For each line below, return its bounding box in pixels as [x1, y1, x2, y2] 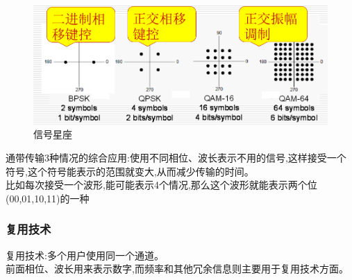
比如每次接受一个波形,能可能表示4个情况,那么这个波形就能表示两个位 [6, 177, 317, 192]
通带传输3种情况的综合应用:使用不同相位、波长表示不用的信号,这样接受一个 [6, 150, 346, 165]
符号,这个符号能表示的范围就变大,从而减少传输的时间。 [6, 164, 254, 178]
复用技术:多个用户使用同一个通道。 [6, 247, 164, 262]
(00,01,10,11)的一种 [6, 191, 90, 205]
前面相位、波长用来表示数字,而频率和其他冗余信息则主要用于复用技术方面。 [6, 261, 349, 276]
